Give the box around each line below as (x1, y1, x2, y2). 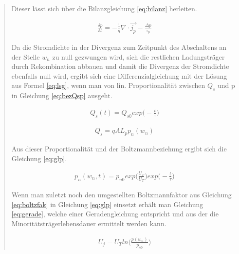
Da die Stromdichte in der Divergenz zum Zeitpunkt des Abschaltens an (11, 42, 227, 52)
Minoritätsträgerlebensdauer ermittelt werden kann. (11, 218, 166, 228)
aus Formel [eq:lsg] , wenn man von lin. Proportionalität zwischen (11, 80, 205, 90)
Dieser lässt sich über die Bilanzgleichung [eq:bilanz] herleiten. (11, 3, 197, 13)
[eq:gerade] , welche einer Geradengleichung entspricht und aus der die (11, 209, 219, 219)
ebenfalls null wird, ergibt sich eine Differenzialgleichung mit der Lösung (11, 70, 227, 81)
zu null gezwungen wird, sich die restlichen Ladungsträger (52, 51, 225, 62)
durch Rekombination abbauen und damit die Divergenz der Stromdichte (11, 61, 229, 71)
